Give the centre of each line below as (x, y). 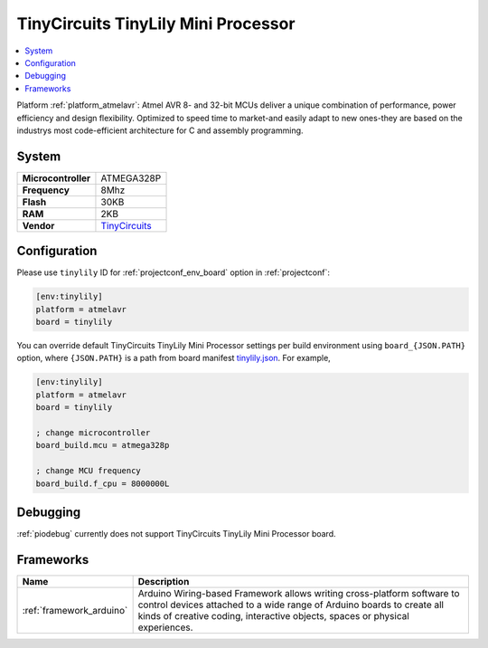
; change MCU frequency (89, 471)
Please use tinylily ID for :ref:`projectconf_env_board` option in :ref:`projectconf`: (173, 272)
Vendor (38, 225)
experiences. (165, 627)
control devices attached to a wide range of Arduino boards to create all (291, 605)
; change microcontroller (93, 433)
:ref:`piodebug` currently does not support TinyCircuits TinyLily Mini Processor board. (176, 534)
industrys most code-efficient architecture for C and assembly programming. (160, 130)
